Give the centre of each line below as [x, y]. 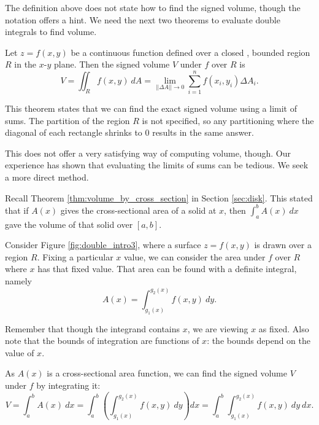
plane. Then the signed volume [112, 64]
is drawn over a [283, 245]
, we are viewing [218, 328]
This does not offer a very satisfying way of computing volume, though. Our [148, 153]
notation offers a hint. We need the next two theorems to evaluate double [143, 19]
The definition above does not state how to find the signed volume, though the [153, 7]
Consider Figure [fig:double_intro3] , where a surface [103, 245]
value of [20, 352]
